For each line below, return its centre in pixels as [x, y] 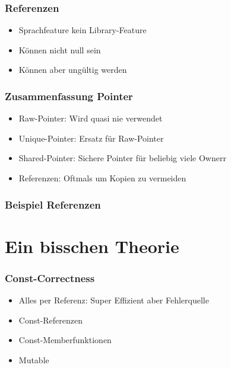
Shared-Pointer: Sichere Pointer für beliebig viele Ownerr [122, 158]
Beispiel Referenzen [53, 204]
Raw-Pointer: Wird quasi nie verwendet [91, 118]
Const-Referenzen [51, 320]
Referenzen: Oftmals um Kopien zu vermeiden [102, 178]
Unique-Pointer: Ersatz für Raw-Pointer [91, 138]
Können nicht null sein [60, 49]
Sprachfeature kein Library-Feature [83, 30]
